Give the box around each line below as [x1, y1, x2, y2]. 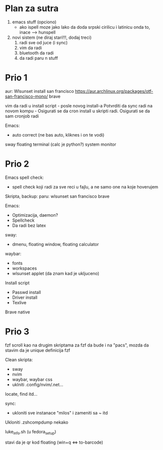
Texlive [12, 299, 27, 305]
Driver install [12, 294, 38, 300]
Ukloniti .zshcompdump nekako [5, 419, 69, 425]
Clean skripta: [5, 357, 33, 363]
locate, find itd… [5, 391, 38, 397]
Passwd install [12, 289, 41, 295]
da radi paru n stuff [19, 55, 58, 61]
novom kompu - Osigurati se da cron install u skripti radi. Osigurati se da [5, 108, 150, 114]
